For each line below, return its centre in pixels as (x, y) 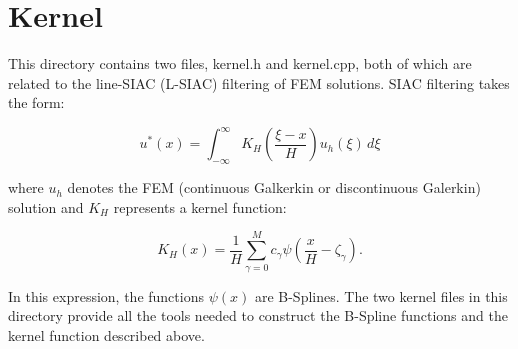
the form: (36, 102)
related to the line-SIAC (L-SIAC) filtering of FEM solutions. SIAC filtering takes (259, 82)
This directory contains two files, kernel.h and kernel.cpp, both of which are (240, 63)
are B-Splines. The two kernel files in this (381, 295)
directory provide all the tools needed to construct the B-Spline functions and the (258, 315)
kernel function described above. (106, 334)
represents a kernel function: (200, 206)
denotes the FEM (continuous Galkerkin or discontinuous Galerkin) (274, 187)
